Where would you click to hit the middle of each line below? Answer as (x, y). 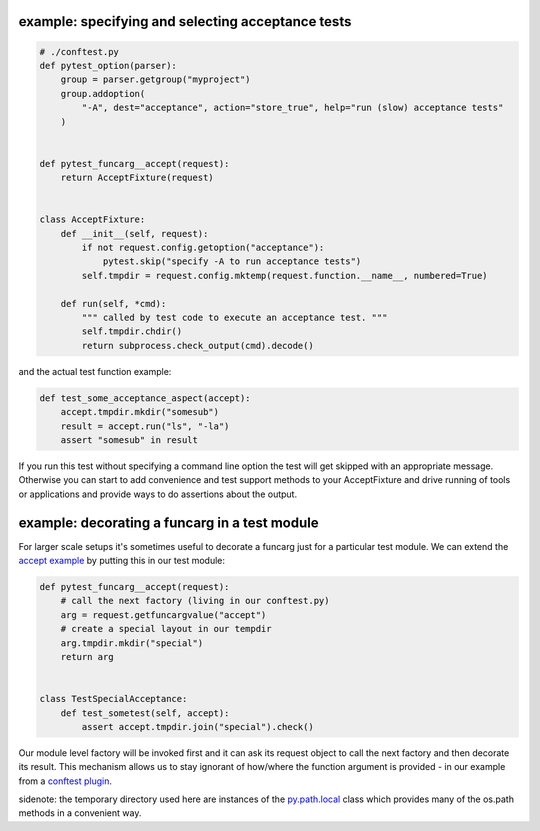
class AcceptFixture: (92, 219)
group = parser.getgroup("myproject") (155, 79)
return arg (87, 656)
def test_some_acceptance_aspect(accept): (145, 398)
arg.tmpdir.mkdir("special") (132, 643)
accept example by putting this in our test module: (121, 561)
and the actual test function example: (95, 371)
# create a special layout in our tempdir (166, 629)
